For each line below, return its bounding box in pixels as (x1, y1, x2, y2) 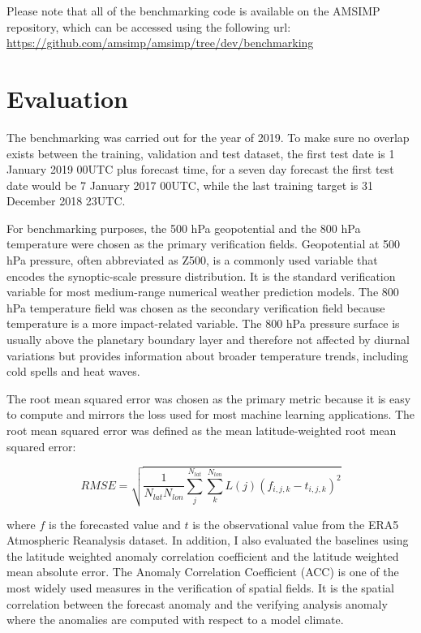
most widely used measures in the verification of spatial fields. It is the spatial (6, 579, 394, 596)
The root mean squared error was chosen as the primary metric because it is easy (6, 390, 411, 407)
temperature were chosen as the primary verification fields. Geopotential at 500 (6, 235, 401, 252)
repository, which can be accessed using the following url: (6, 18, 291, 35)
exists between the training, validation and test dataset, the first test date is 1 (6, 144, 395, 161)
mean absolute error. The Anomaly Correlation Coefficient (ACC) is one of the (6, 563, 399, 580)
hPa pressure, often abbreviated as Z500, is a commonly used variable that (6, 252, 378, 269)
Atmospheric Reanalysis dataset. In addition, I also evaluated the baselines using (6, 532, 409, 549)
